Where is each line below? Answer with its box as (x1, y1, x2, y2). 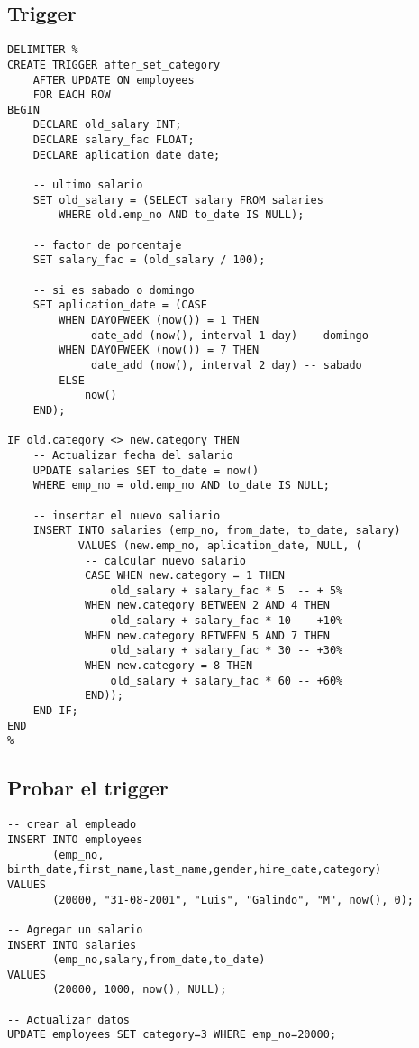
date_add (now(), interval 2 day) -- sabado (91, 358, 362, 372)
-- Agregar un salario (7, 923, 143, 936)
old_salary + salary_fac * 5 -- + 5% (110, 584, 343, 597)
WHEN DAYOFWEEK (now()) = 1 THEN (59, 314, 260, 327)
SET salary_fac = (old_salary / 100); (32, 253, 266, 267)
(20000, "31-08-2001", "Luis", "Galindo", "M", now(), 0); (52, 893, 414, 906)
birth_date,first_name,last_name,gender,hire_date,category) (7, 863, 382, 877)
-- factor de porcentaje (32, 238, 182, 252)
